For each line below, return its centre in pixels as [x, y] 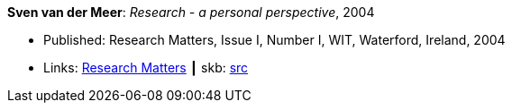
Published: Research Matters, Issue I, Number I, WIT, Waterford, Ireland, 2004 [274, 40]
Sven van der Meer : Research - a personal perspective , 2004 [191, 12]
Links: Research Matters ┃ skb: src [146, 68]
